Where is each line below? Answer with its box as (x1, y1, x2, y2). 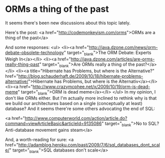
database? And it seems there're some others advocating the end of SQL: (5, 105, 155, 112)
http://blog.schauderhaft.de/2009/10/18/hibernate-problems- (18, 73, 144, 79)
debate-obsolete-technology (5, 50, 64, 55)
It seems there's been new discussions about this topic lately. (5, 20, 131, 26)
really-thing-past (5, 61, 40, 67)
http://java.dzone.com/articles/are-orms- (71, 56, 155, 62)
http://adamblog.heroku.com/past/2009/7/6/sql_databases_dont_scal (18, 142, 160, 148)
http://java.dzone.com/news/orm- (89, 44, 158, 50)
